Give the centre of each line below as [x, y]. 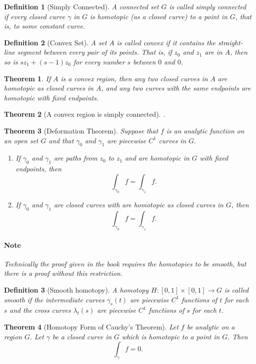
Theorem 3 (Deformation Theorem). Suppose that [81, 130]
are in [213, 52]
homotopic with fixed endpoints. [51, 97]
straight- [230, 42]
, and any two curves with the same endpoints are [176, 88]
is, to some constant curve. [45, 26]
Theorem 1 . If [27, 78]
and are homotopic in [157, 158]
